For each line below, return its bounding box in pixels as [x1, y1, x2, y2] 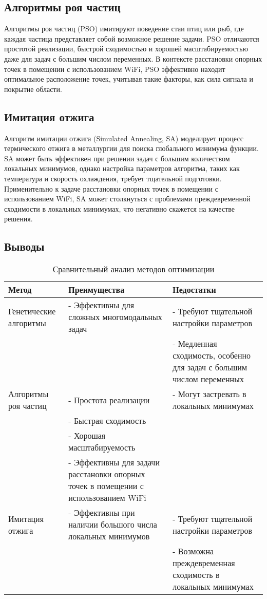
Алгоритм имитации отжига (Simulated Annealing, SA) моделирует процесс [4, 133, 243, 143]
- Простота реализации [68, 394, 150, 406]
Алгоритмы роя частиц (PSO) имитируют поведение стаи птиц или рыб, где [4, 23, 244, 34]
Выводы [4, 238, 45, 254]
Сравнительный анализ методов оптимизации [52, 263, 215, 275]
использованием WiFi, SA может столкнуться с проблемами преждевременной [4, 193, 251, 204]
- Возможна [173, 545, 214, 557]
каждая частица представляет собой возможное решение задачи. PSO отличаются [4, 33, 259, 44]
